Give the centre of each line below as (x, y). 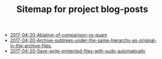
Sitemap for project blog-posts (82, 9)
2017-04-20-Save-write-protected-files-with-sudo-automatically (78, 51)
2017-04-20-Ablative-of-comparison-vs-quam (59, 35)
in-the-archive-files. (31, 46)
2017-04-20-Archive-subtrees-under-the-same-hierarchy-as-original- (83, 40)
